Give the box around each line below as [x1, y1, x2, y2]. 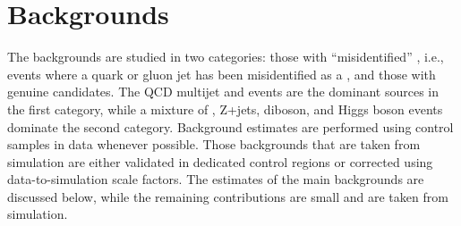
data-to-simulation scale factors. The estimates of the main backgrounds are [7, 170, 424, 188]
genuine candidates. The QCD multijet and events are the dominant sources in [7, 82, 440, 101]
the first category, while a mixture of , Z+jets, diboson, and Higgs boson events [7, 99, 443, 118]
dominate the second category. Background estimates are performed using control [7, 117, 454, 136]
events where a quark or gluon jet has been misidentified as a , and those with [7, 64, 436, 83]
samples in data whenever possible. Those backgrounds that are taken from [7, 135, 421, 154]
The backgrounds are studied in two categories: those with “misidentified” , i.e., [7, 47, 444, 66]
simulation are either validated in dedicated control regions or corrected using [7, 152, 433, 171]
